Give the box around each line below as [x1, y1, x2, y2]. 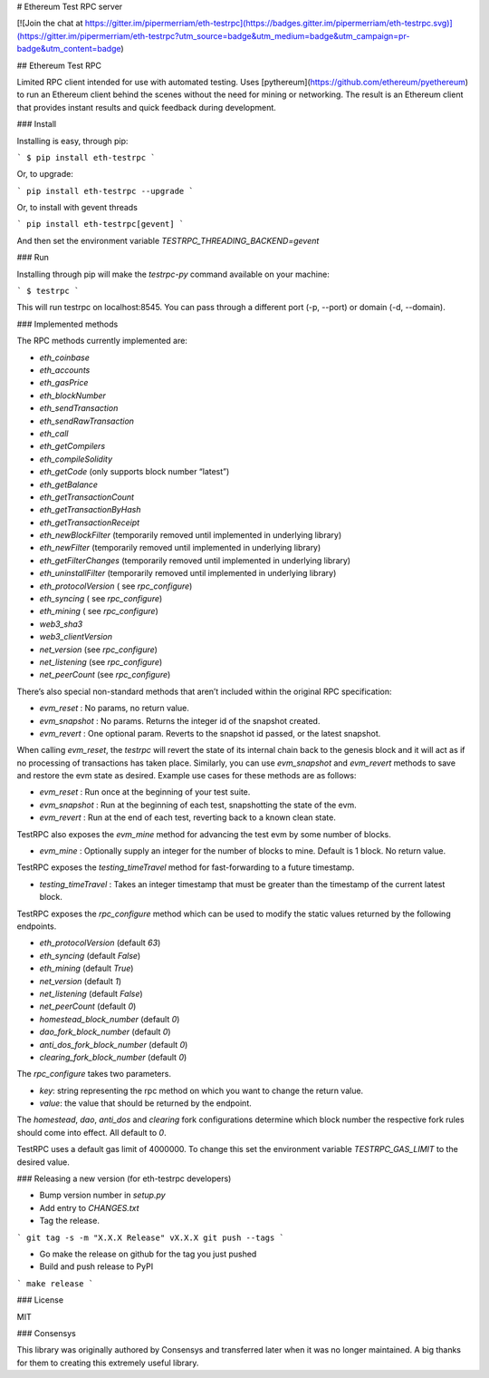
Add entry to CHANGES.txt [39, 1202, 139, 1213]
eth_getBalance [39, 479, 99, 490]
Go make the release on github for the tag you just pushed [39, 1248, 257, 1259]
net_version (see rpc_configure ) [39, 644, 158, 655]
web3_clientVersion [39, 631, 113, 642]
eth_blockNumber [39, 390, 106, 401]
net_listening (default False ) [39, 988, 144, 999]
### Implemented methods [16, 318, 119, 329]
